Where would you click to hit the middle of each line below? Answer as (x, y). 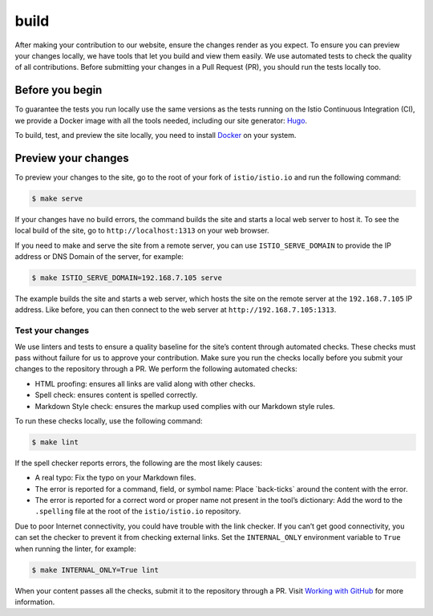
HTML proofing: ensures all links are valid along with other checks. (145, 383)
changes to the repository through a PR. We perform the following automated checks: (156, 369)
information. (35, 602)
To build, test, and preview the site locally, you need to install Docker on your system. (156, 136)
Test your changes (52, 330)
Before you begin (59, 90)
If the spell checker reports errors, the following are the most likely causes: (139, 463)
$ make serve (57, 198)
